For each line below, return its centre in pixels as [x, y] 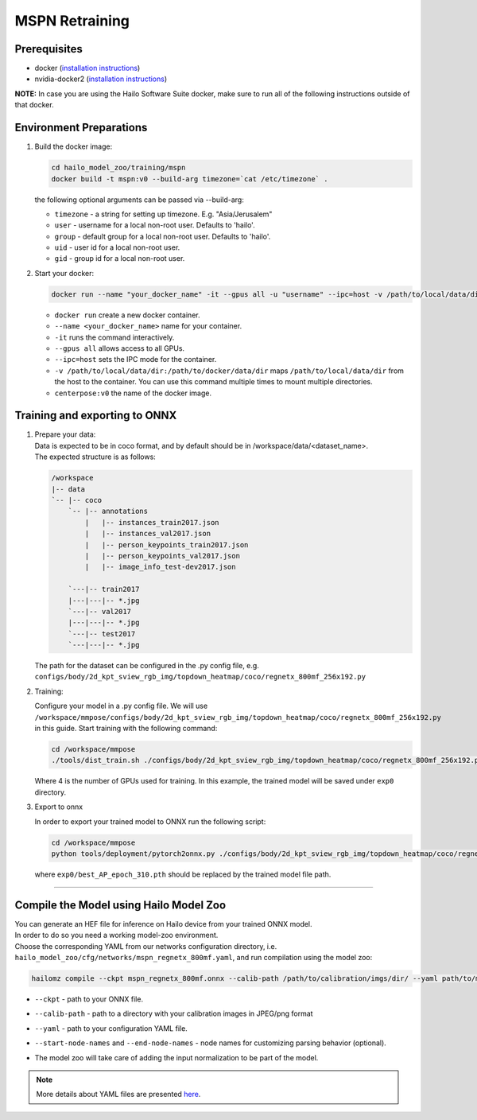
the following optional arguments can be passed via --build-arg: [139, 200]
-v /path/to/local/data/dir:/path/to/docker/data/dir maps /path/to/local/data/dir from [229, 371]
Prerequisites [48, 49]
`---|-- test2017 [102, 634]
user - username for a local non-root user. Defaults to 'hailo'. [155, 225]
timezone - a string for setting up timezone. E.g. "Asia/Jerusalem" [163, 214]
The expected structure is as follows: [95, 457]
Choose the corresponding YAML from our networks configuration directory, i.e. [146, 946]
